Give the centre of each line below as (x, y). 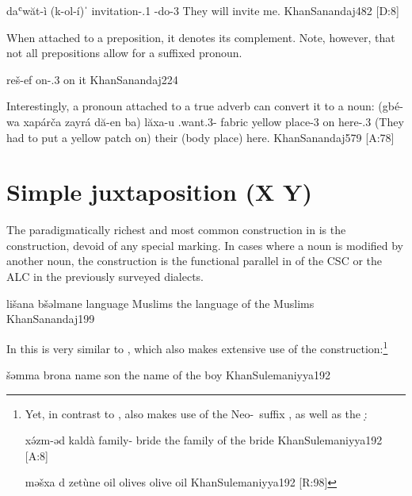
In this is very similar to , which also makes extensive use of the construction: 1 (197, 347)
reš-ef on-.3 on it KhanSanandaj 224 (92, 79)
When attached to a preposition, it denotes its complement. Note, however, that (201, 37)
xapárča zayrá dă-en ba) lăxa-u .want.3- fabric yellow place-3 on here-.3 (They (214, 121)
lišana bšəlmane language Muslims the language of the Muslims (160, 303)
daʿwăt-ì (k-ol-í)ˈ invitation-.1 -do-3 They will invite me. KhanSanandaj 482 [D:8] (203, 10)
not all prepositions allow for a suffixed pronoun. (124, 53)
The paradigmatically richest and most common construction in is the (176, 230)
